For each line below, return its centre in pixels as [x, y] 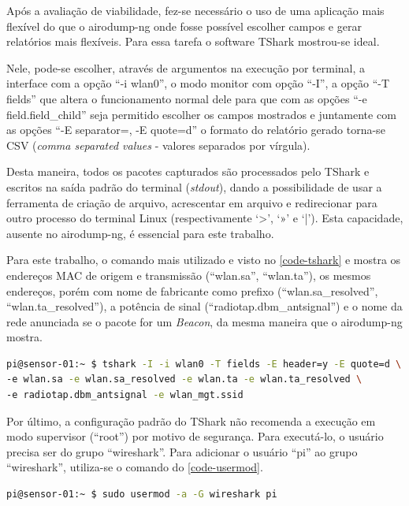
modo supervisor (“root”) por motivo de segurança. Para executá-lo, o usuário [195, 436]
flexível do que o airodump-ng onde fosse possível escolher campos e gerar [184, 26]
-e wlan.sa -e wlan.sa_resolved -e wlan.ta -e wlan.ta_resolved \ [184, 379]
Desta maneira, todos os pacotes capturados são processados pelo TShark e [188, 171]
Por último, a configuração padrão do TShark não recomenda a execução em [191, 420]
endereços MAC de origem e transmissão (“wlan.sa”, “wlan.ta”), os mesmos [189, 275]
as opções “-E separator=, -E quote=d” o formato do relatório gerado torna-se [196, 130]
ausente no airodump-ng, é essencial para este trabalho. [140, 233]
